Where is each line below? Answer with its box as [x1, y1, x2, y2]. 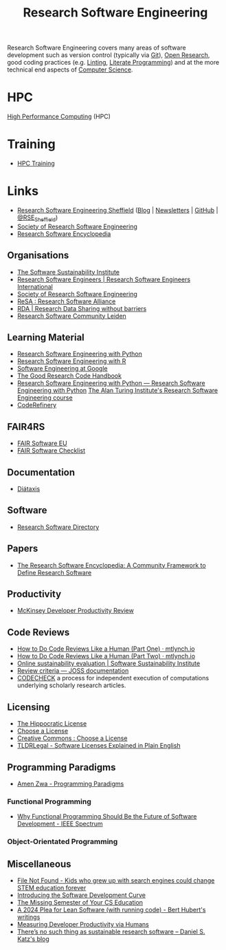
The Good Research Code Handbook [16, 371, 122, 380]
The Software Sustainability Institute [16, 268, 120, 276]
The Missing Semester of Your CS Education [16, 898, 143, 906]
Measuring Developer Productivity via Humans [16, 920, 149, 928]
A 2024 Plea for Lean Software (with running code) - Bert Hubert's [16, 905, 206, 914]
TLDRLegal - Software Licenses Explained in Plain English [16, 742, 181, 750]
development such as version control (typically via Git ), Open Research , [7, 51, 210, 59]
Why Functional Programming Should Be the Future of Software [16, 812, 197, 821]
